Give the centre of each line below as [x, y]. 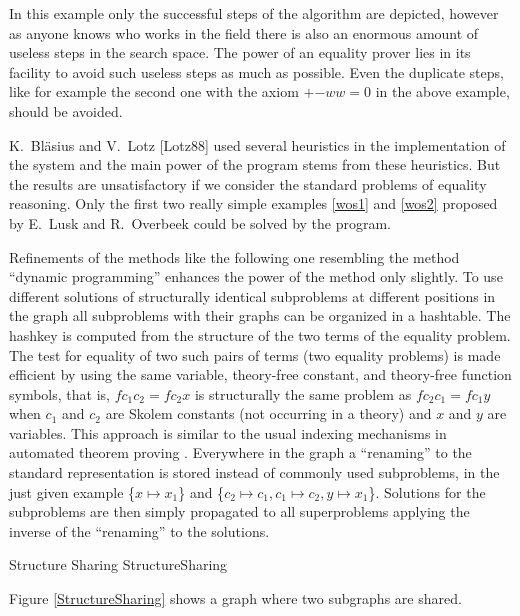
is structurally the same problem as [303, 393]
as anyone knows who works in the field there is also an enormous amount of [244, 32]
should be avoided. [66, 110]
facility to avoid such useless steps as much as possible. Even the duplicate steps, [256, 71]
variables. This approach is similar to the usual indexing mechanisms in [228, 432]
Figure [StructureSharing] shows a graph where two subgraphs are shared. [235, 598]
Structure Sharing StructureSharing [118, 564]
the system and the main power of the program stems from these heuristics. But [255, 164]
